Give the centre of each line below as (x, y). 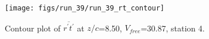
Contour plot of (33, 28)
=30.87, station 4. (173, 28)
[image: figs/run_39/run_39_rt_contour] (85, 8)
